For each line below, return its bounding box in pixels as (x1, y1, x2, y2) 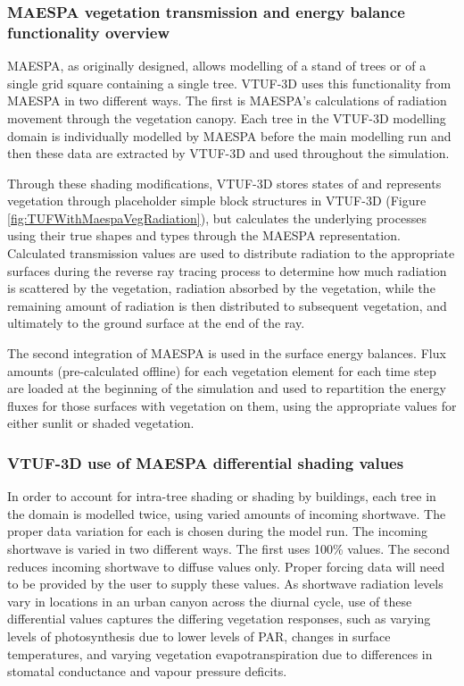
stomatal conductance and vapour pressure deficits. (7, 662, 287, 681)
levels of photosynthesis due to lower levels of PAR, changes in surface (7, 626, 391, 645)
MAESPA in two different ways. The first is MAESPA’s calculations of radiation (7, 91, 447, 110)
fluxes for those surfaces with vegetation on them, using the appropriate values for (7, 396, 457, 414)
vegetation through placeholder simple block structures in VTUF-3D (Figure (7, 191, 427, 210)
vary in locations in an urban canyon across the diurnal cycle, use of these (7, 591, 412, 610)
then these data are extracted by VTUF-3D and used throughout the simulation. (7, 144, 450, 163)
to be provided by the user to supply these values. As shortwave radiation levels (7, 574, 443, 593)
